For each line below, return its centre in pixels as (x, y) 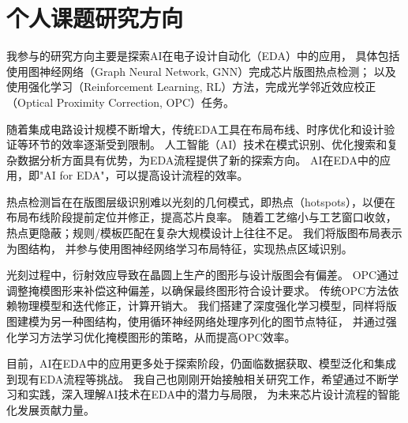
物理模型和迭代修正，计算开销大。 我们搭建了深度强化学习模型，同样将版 (207, 306)
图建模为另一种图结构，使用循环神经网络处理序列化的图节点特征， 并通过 (196, 321)
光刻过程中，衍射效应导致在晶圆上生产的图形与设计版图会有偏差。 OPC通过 (203, 275)
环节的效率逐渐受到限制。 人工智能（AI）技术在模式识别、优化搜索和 (208, 144)
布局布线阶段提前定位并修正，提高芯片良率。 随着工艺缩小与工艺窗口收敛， (202, 217)
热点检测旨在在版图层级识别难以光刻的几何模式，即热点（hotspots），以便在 (201, 201)
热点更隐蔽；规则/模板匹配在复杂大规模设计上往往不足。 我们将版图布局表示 (204, 233)
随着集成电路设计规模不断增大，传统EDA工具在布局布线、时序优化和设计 (195, 128)
